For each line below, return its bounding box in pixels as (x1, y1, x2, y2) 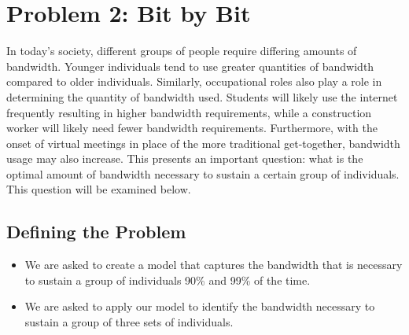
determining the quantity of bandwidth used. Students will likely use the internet (6, 88, 398, 105)
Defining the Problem (6, 219, 186, 244)
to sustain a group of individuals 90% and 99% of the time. (24, 271, 311, 288)
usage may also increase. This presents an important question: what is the (6, 150, 363, 167)
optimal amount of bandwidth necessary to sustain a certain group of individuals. (6, 165, 400, 182)
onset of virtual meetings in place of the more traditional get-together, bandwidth (6, 134, 400, 151)
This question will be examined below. (6, 181, 191, 197)
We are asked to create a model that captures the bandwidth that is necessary (24, 256, 403, 273)
